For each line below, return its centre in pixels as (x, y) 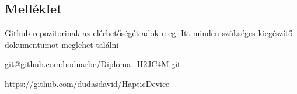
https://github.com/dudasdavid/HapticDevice (87, 83)
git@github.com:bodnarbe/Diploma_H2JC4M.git (93, 64)
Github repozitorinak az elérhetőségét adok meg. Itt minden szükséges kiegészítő (149, 33)
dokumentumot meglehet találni (62, 44)
